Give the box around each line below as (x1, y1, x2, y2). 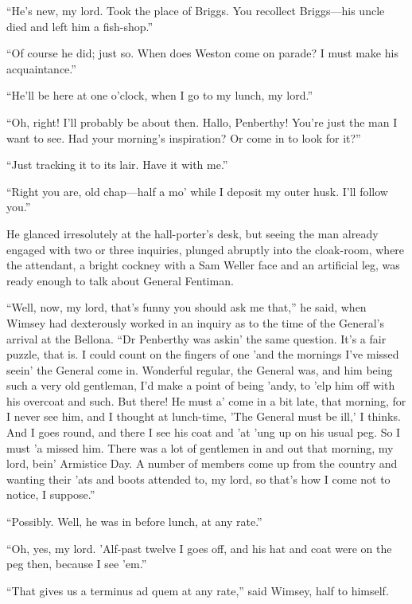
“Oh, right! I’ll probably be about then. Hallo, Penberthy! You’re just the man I (6, 113, 398, 130)
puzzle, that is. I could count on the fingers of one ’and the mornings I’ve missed (6, 346, 399, 363)
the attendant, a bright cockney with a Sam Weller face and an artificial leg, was (6, 257, 400, 273)
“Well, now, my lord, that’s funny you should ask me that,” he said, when (6, 299, 367, 316)
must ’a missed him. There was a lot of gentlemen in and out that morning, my (6, 439, 394, 456)
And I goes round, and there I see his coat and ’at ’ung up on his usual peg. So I (6, 424, 401, 441)
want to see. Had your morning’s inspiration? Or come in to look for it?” (6, 129, 361, 146)
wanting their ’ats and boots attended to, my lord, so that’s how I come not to (6, 470, 391, 487)
